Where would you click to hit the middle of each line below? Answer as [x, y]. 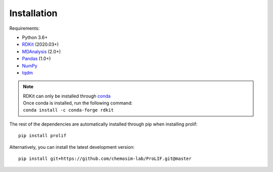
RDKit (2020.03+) [40, 44]
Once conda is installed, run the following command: [78, 103]
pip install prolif [42, 136]
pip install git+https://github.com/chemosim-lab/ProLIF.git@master [105, 159]
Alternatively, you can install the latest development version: [72, 147]
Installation [33, 13]
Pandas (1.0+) [36, 59]
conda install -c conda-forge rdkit [68, 110]
